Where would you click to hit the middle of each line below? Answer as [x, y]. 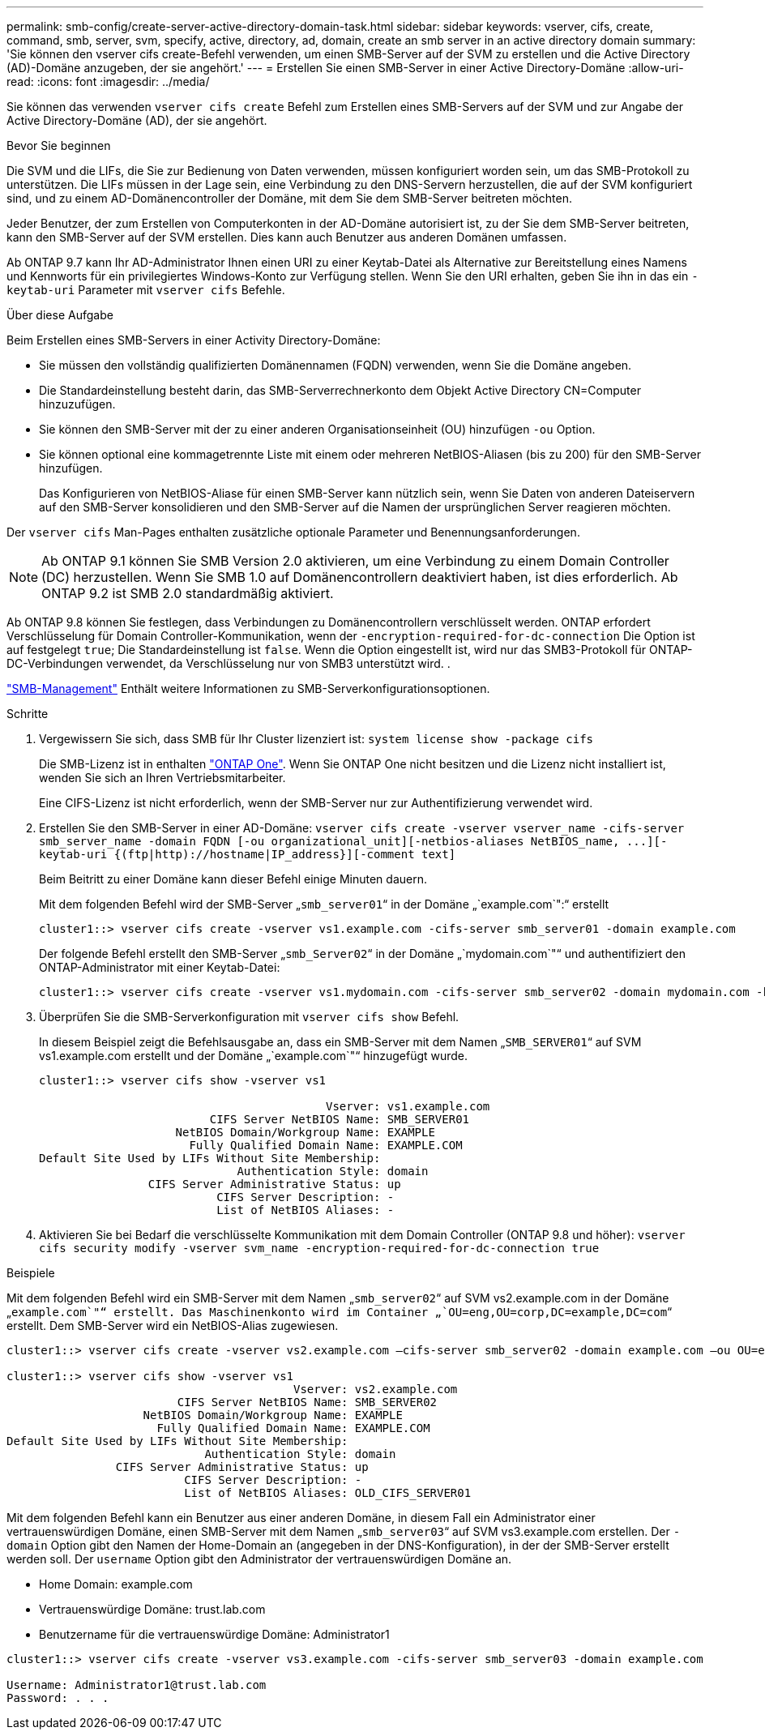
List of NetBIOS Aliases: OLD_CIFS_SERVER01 [328, 1493]
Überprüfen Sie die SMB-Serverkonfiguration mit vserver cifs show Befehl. [249, 1017]
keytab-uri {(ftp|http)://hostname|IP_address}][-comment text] [248, 854]
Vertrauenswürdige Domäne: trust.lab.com [152, 1609]
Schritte [28, 714]
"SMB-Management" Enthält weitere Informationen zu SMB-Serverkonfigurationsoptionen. [248, 688]
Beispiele [31, 1273]
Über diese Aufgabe [60, 315]
